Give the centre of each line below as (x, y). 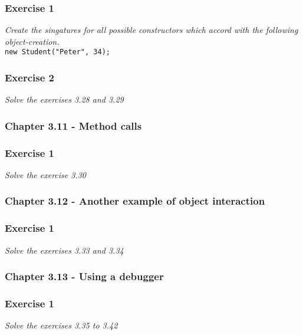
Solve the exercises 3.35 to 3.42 (61, 325)
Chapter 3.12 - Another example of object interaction (135, 201)
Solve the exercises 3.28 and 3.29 (64, 99)
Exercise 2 (29, 77)
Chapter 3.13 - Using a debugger (84, 276)
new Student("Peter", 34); (57, 52)
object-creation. (32, 41)
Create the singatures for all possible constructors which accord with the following (151, 30)
